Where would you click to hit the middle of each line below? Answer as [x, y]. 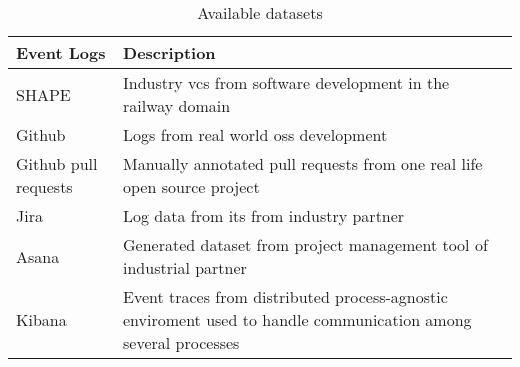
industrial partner [185, 267]
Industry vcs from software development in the [286, 82]
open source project [191, 186]
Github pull [57, 163]
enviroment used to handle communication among [297, 319]
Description [169, 52]
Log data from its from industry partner [264, 215]
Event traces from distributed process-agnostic [285, 296]
